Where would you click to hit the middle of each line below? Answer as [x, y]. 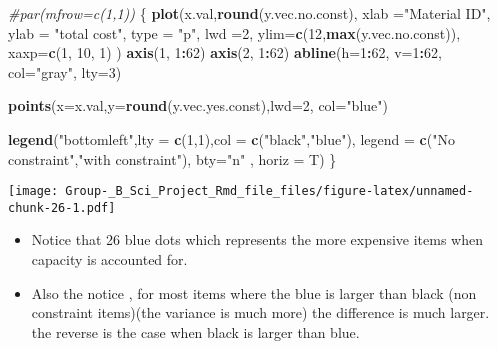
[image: [33, 191]
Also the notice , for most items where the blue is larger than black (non [254, 292]
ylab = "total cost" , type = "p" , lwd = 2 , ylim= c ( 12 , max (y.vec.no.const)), [234, 32]
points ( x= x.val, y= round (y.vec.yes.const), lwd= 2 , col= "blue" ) [198, 105]
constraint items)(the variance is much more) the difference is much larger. [260, 312]
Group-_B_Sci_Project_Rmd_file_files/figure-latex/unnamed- [269, 191]
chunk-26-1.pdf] [62, 207]
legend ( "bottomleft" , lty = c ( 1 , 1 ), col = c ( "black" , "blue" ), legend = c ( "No [231, 138]
